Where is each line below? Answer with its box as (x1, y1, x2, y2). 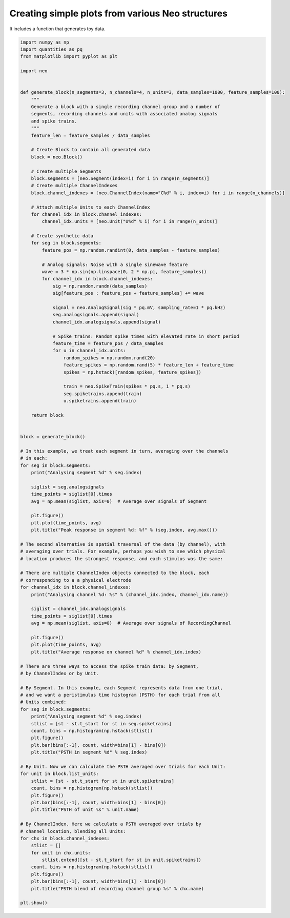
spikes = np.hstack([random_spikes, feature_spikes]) (63, 369, 202, 375)
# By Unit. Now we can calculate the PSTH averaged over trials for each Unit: (20, 764, 226, 769)
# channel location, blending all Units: (20, 828, 126, 834)
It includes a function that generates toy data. (9, 26, 106, 32)
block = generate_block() (20, 434, 86, 440)
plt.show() (20, 900, 48, 906)
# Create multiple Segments (31, 168, 102, 174)
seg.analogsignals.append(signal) (52, 312, 139, 318)
